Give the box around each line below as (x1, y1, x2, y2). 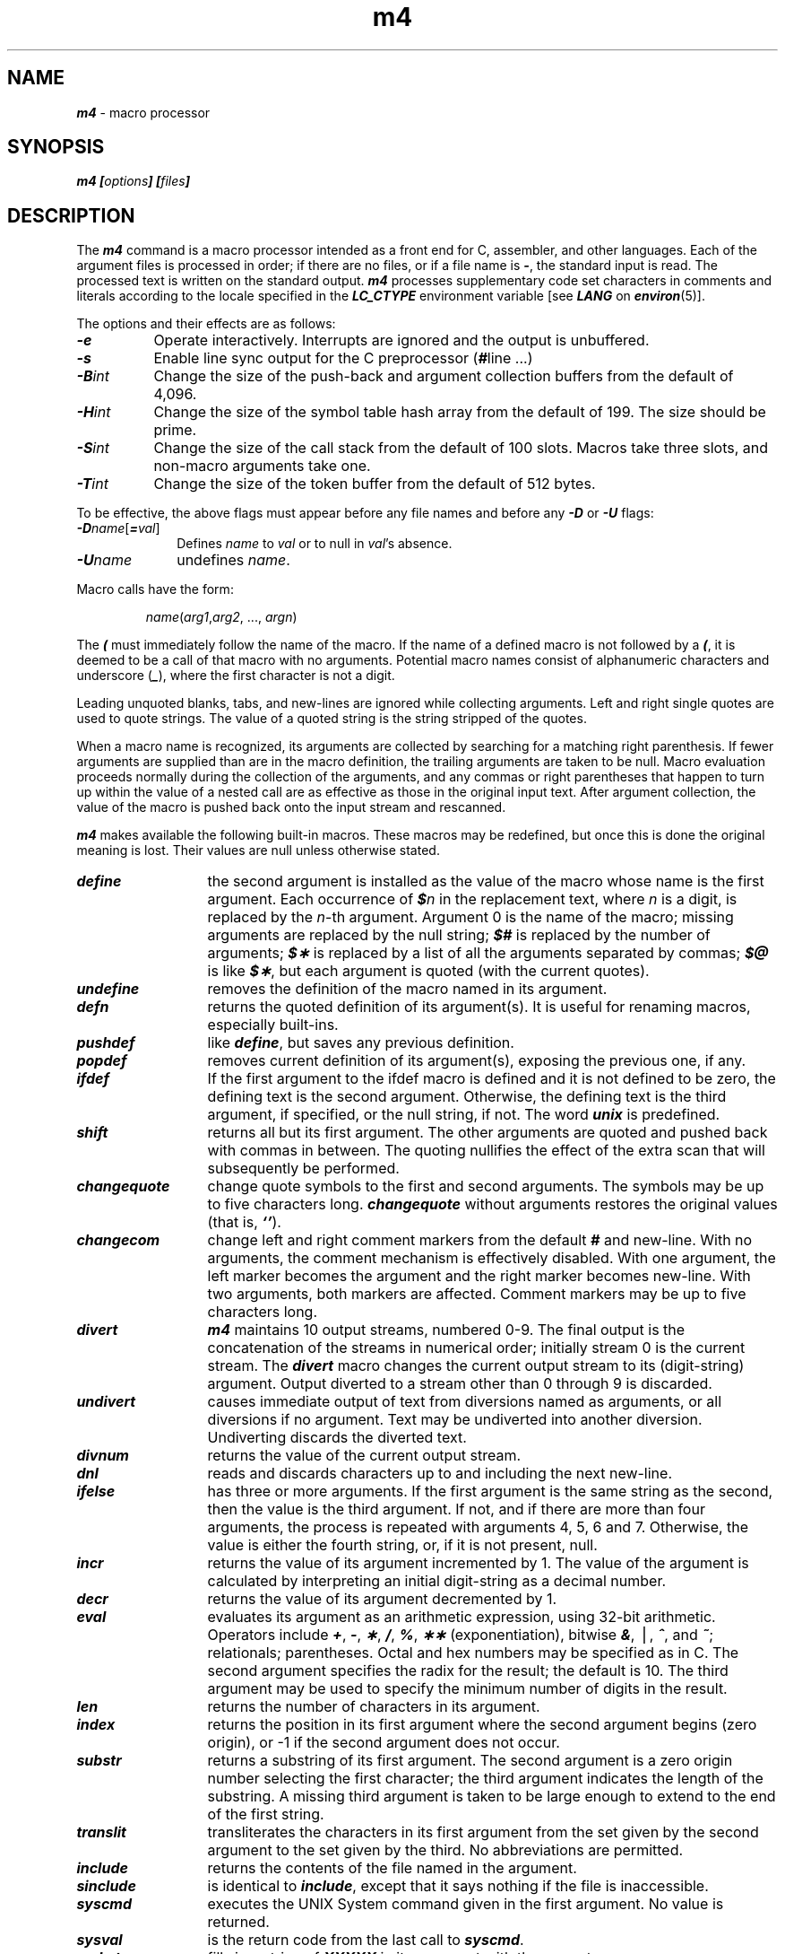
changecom (76, 1231, 160, 1250)
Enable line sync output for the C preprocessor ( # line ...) (153, 349, 533, 368)
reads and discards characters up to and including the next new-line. (207, 1464, 673, 1483)
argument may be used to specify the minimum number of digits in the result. (207, 1679, 728, 1698)
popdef (76, 1051, 127, 1070)
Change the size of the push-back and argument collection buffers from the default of (153, 367, 734, 386)
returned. (207, 1913, 270, 1932)
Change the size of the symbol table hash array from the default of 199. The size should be (153, 403, 766, 422)
